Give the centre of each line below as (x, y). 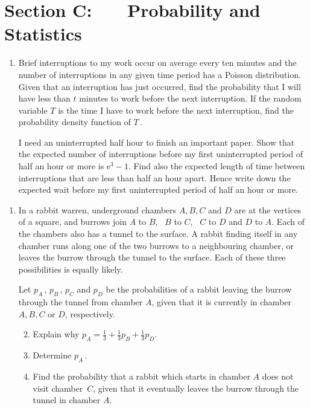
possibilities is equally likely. (71, 269)
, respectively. (90, 313)
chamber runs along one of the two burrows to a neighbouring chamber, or (156, 245)
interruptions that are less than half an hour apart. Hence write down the (154, 177)
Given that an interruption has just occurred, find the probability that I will (160, 86)
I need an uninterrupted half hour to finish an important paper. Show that (157, 142)
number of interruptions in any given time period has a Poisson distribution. (160, 74)
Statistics (43, 34)
